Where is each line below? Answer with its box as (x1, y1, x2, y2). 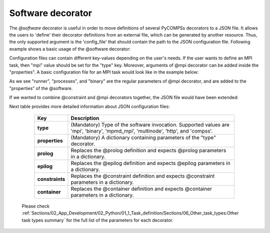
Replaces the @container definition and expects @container (70, 185, 212, 192)
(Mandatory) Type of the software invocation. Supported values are (70, 121, 229, 128)
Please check (21, 203, 50, 209)
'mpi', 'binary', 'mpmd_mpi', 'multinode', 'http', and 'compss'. (70, 127, 213, 134)
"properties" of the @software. (9, 85, 73, 91)
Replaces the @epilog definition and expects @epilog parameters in (70, 159, 230, 166)
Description (70, 114, 99, 121)
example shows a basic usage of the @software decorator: (9, 45, 131, 52)
